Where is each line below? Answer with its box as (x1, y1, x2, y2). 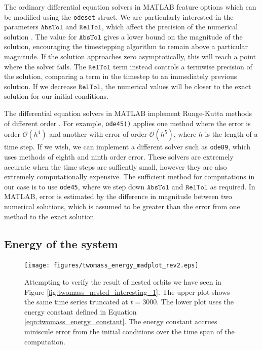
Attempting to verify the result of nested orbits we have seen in (24, 276, 221, 287)
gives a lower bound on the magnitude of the (103, 31, 243, 42)
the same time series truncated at (24, 296, 128, 307)
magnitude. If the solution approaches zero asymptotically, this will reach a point (4, 51, 256, 62)
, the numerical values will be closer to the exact (100, 81, 251, 91)
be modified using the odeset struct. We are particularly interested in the (4, 11, 234, 22)
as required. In (210, 181, 255, 191)
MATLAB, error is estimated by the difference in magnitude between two (4, 191, 232, 202)
